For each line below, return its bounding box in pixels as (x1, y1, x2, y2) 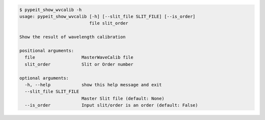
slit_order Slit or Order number (25, 61, 133, 67)
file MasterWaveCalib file (25, 55, 133, 60)
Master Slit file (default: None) (81, 96, 164, 101)
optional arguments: (19, 75, 69, 80)
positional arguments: (19, 48, 74, 53)
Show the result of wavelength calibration (19, 34, 126, 40)
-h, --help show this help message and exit (25, 82, 162, 87)
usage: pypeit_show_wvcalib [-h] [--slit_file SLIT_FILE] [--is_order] (19, 14, 196, 19)
